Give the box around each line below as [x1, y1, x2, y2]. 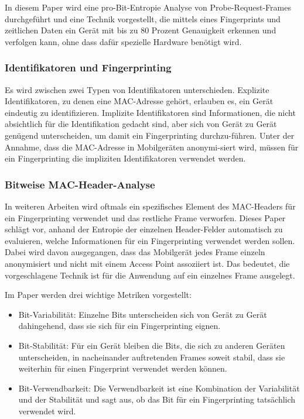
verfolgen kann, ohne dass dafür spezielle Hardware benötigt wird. [5, 35, 242, 47]
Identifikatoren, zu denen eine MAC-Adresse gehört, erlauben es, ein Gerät [5, 95, 274, 107]
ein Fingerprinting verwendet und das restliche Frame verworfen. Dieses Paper [5, 211, 286, 224]
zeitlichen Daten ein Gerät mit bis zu [5, 24, 138, 36]
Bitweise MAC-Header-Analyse [5, 177, 155, 191]
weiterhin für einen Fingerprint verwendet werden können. [18, 362, 227, 375]
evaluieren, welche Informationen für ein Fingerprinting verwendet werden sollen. [5, 234, 295, 246]
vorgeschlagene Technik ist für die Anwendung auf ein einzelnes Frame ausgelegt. [5, 269, 295, 281]
